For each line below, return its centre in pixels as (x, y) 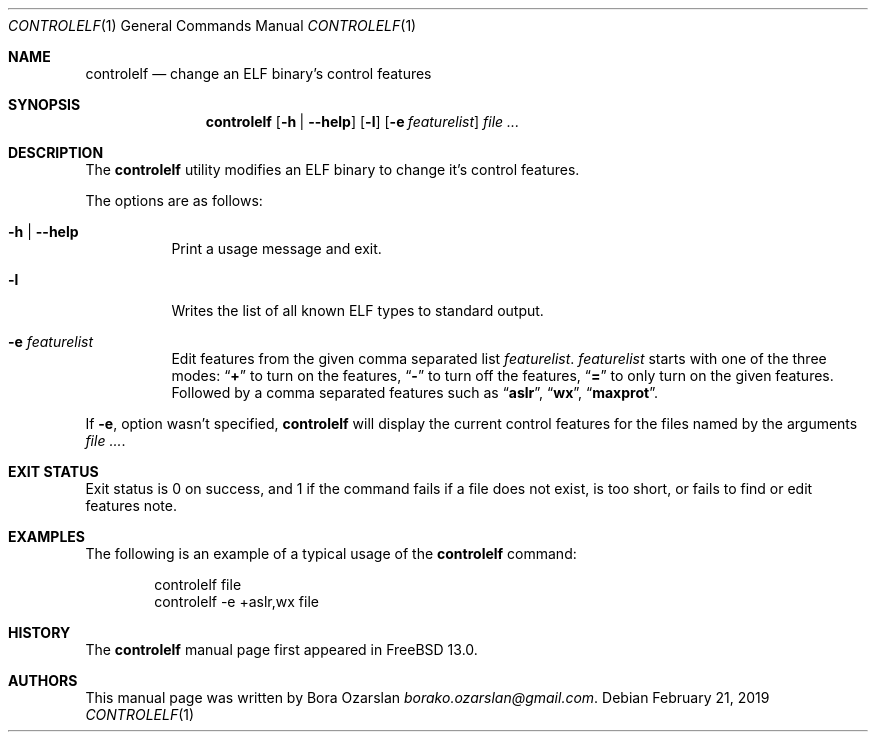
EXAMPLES (46, 536)
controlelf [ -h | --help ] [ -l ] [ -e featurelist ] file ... (362, 121)
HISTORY (39, 632)
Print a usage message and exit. (276, 248)
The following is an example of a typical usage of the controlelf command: (331, 553)
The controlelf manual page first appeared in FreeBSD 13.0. (281, 649)
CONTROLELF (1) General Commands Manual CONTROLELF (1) (212, 25)
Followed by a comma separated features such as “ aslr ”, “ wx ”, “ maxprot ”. (414, 392)
